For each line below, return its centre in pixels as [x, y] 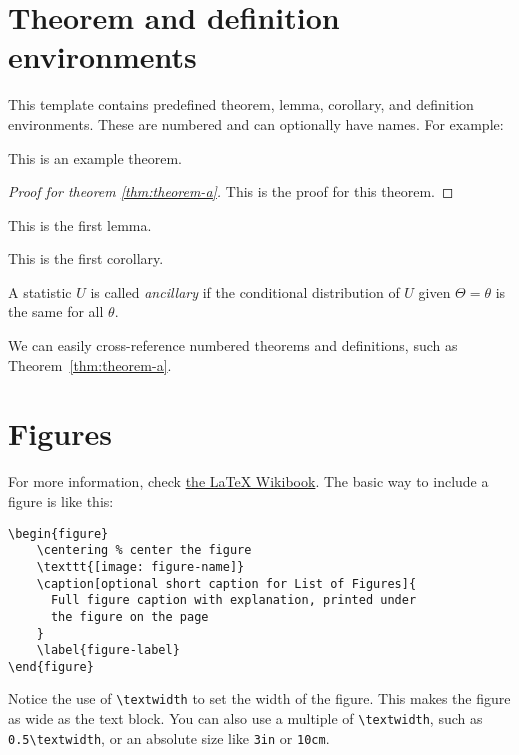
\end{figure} [51, 666]
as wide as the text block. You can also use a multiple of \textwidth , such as [245, 718]
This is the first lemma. [80, 224]
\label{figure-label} [108, 650]
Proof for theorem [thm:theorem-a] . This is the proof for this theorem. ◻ [231, 191]
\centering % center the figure [144, 550]
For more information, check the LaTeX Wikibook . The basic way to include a [248, 481]
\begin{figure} [58, 533]
